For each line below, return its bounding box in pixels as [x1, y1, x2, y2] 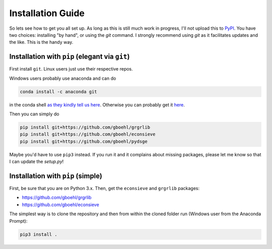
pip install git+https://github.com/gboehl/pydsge [20, 139, 148, 144]
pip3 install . [20, 231, 57, 237]
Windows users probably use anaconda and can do [9, 75, 116, 81]
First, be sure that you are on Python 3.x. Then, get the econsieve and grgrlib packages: [9, 185, 200, 192]
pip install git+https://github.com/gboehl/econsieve [20, 132, 156, 137]
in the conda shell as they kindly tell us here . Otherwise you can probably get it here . [9, 101, 185, 108]
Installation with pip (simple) [9, 171, 103, 180]
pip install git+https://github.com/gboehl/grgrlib [20, 124, 151, 130]
